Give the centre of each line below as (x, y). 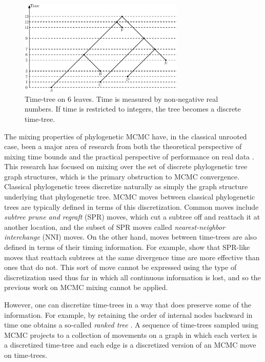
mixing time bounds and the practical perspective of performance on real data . (129, 156)
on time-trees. (26, 355)
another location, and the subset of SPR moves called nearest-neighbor (115, 227)
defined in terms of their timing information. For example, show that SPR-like (127, 247)
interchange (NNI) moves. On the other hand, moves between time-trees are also (130, 237)
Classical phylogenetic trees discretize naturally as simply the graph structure (126, 186)
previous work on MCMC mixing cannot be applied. (86, 287)
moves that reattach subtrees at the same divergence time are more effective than (132, 257)
